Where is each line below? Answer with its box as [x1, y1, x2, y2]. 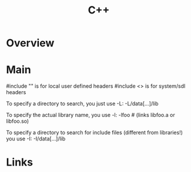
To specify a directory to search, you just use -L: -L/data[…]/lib [6, 100, 159, 107]
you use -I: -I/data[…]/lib [6, 135, 66, 142]
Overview [6, 36, 55, 50]
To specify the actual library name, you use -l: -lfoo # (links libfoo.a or [6, 112, 175, 119]
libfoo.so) [6, 118, 29, 125]
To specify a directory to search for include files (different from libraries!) [6, 129, 183, 136]
